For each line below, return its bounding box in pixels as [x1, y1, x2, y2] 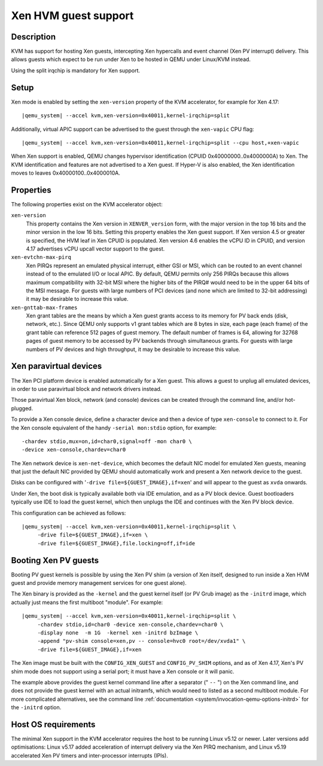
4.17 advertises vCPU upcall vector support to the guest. [26, 245, 165, 252]
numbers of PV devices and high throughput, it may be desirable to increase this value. [26, 346, 240, 353]
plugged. [11, 404, 33, 412]
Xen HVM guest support [11, 9, 134, 22]
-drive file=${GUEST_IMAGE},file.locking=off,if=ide [37, 540, 196, 547]
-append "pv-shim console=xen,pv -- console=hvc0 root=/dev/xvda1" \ [37, 637, 246, 645]
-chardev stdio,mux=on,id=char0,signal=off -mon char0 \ [22, 438, 193, 445]
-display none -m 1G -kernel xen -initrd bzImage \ [37, 630, 199, 636]
